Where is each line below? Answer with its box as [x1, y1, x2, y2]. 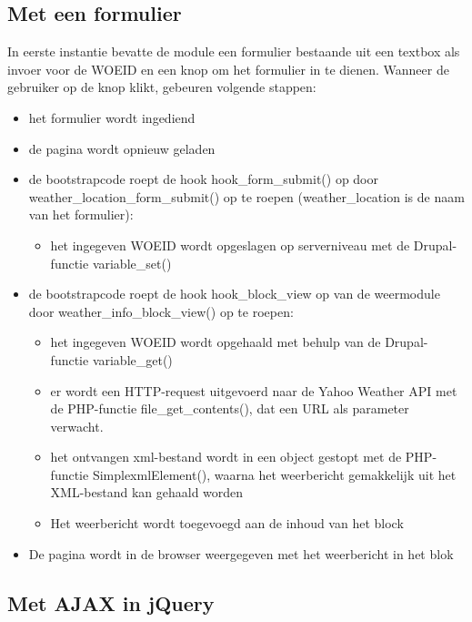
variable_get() [92, 350, 173, 369]
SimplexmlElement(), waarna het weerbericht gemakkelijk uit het [92, 464, 457, 484]
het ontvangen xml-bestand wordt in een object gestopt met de [50, 447, 402, 466]
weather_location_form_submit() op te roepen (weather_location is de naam [28, 187, 465, 206]
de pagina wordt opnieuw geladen [28, 138, 216, 158]
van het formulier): [28, 205, 134, 224]
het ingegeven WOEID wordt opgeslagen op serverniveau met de [50, 235, 410, 254]
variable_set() [92, 253, 172, 272]
